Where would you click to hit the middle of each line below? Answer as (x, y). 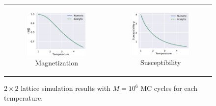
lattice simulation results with (66, 88)
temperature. (24, 97)
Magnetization (56, 63)
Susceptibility (161, 62)
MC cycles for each (169, 88)
